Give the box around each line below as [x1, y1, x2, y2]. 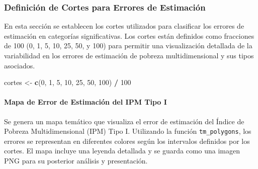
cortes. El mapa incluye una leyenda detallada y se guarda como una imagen [4, 145, 240, 156]
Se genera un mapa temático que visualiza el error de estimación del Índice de [4, 116, 244, 126]
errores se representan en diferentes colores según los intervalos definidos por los [4, 135, 250, 146]
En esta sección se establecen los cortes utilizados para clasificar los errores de [4, 21, 244, 31]
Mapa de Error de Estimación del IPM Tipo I [4, 97, 167, 107]
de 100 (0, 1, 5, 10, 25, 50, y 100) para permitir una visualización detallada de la [4, 40, 252, 51]
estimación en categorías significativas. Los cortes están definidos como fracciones [4, 30, 254, 41]
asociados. [4, 60, 35, 70]
